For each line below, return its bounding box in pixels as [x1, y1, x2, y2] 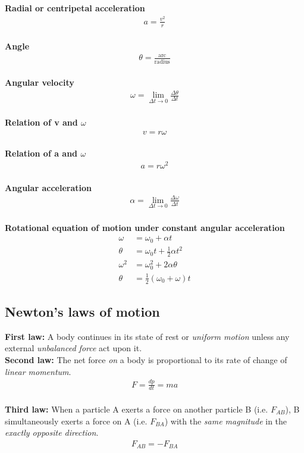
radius [154, 58, 170, 65]
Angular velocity [5, 76, 74, 89]
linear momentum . [5, 365, 71, 377]
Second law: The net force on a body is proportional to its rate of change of [5, 354, 287, 366]
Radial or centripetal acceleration [5, 2, 145, 14]
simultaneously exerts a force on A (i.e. [5, 414, 148, 427]
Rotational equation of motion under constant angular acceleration [5, 221, 285, 233]
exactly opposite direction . [5, 426, 99, 439]
